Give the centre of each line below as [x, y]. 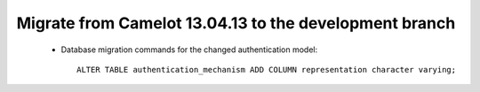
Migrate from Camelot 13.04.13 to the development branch [236, 23]
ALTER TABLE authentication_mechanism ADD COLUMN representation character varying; [267, 69]
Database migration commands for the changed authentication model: [189, 50]
